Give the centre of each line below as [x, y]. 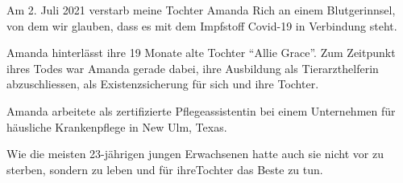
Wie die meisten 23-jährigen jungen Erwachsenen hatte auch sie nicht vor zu [195, 154]
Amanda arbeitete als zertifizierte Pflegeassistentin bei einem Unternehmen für [201, 110]
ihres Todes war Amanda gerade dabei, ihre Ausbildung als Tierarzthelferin [193, 68]
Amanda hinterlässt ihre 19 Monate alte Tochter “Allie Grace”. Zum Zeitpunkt [201, 53]
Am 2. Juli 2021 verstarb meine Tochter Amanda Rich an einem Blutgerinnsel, [201, 10]
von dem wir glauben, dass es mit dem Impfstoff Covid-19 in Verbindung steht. [202, 25]
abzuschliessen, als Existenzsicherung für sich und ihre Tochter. [163, 84]
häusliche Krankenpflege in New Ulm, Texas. [117, 126]
